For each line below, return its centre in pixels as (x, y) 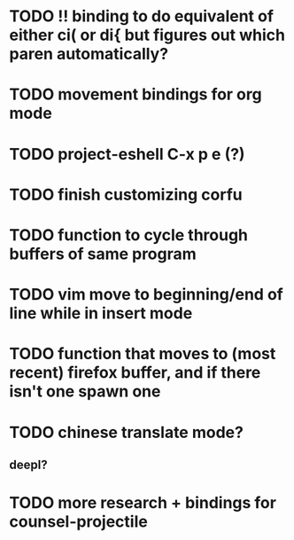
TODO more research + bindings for (143, 503)
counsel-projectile (78, 522)
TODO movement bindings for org (136, 94)
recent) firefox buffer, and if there (135, 373)
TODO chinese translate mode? (126, 432)
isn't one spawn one (85, 391)
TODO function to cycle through (129, 235)
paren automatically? (89, 54)
